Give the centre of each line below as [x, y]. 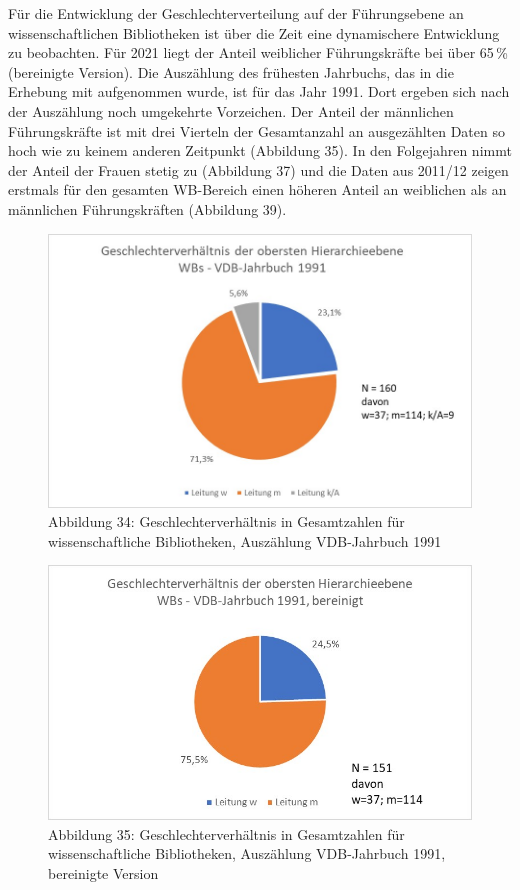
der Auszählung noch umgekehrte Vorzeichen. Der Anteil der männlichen [231, 110]
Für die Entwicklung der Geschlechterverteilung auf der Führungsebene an [236, 13]
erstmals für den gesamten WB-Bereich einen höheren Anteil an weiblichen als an [257, 189]
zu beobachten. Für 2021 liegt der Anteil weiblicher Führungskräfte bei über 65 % [258, 52]
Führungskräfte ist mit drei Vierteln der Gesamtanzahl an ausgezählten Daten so [256, 130]
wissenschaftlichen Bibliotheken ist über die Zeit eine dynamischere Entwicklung [254, 32]
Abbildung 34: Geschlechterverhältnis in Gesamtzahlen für [226, 521]
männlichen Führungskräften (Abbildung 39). [147, 208]
